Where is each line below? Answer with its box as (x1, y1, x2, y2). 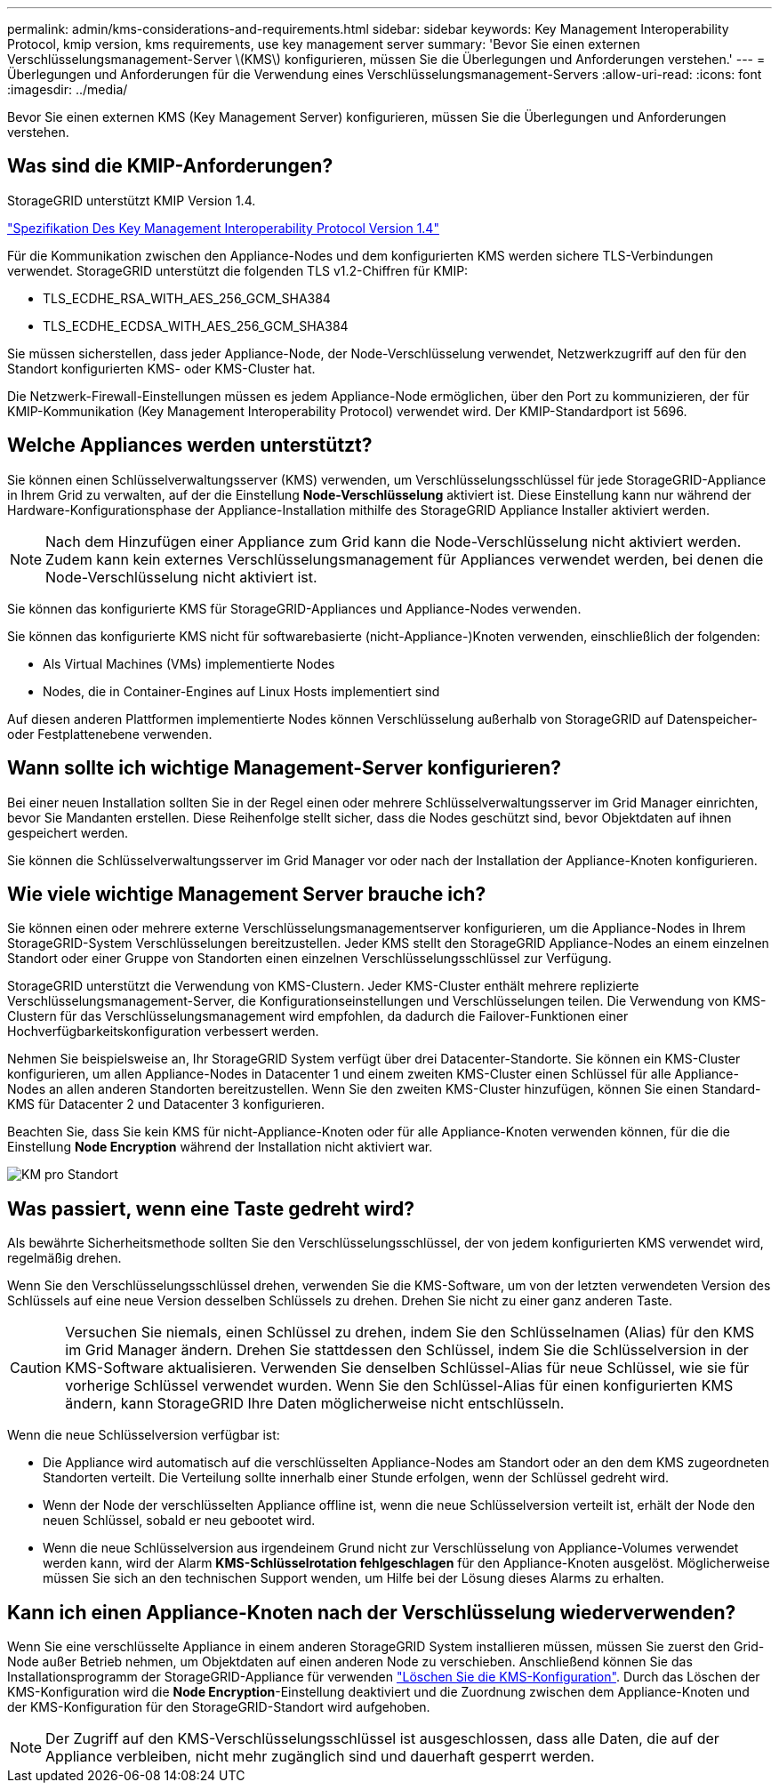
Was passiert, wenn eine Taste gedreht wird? (7, 1197, 415, 1220)
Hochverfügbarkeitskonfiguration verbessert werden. (7, 1023, 319, 1039)
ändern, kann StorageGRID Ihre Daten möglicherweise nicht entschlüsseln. (65, 1394, 565, 1413)
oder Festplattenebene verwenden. (7, 726, 213, 742)
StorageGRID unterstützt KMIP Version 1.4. (7, 192, 256, 208)
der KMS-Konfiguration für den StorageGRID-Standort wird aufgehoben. (7, 1699, 430, 1715)
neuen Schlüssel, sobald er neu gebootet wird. (43, 1513, 316, 1529)
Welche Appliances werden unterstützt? (7, 434, 373, 457)
